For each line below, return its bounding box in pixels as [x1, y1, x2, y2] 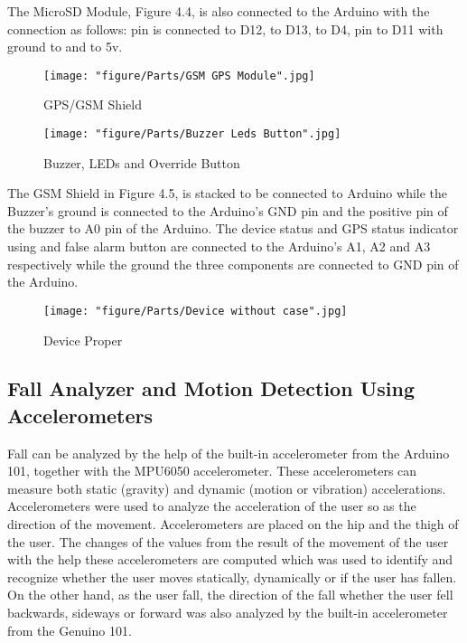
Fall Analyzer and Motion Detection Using [7, 374, 415, 402]
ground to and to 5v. [7, 37, 123, 56]
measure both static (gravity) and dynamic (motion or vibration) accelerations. [7, 478, 446, 497]
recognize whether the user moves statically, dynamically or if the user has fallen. [7, 567, 457, 586]
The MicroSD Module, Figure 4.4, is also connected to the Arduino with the [7, 2, 430, 20]
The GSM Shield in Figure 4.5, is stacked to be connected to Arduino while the [7, 184, 448, 203]
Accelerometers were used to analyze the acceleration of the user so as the [7, 496, 416, 515]
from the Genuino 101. [7, 620, 132, 639]
